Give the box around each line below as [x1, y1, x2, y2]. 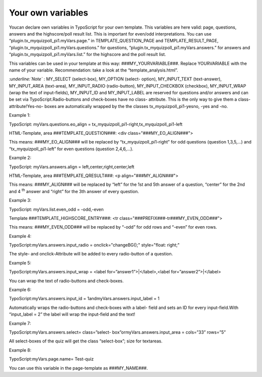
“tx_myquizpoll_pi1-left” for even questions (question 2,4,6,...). [9, 146, 133, 152]
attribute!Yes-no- [9, 103, 44, 109]
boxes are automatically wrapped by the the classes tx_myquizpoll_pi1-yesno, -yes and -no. [44, 103, 228, 109]
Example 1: [9, 112, 31, 118]
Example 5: [9, 260, 32, 266]
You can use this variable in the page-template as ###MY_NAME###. [9, 365, 148, 371]
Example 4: [9, 233, 32, 239]
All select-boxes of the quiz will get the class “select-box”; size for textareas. [9, 338, 163, 344]
